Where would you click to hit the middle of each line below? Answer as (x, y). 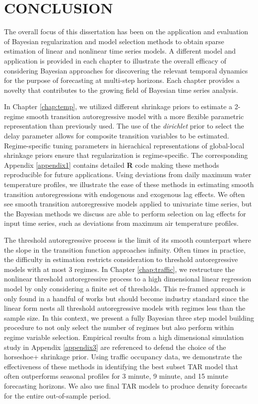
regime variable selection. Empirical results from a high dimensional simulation (124, 337)
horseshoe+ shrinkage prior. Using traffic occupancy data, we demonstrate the (123, 357)
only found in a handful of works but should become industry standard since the (126, 298)
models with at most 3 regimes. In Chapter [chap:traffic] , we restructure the (119, 269)
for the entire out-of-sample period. (58, 395)
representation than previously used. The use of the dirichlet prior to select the (124, 126)
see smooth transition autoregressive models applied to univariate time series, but (128, 204)
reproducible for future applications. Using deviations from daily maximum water (128, 174)
